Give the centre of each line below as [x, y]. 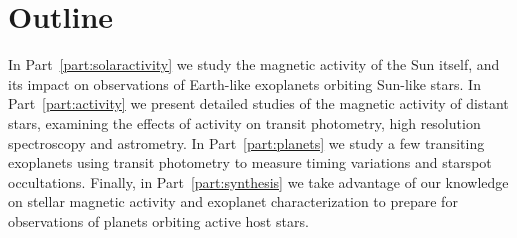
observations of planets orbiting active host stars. [158, 220]
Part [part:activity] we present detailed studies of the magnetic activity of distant [258, 103]
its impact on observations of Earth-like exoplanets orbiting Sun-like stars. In [244, 83]
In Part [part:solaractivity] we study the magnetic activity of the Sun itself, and [254, 64]
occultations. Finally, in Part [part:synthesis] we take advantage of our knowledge [258, 181]
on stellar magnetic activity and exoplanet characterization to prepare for [233, 201]
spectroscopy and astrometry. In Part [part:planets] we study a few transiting [246, 142]
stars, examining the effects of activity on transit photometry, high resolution [244, 122]
